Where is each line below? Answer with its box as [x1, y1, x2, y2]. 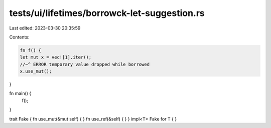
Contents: [9, 34, 30, 40]
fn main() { [9, 90, 32, 96]
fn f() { [20, 47, 42, 53]
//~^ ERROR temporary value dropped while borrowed [20, 61, 150, 67]
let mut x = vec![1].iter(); [20, 54, 92, 60]
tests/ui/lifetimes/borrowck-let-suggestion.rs [9, 7, 205, 18]
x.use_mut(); [20, 68, 52, 74]
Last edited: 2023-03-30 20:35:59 [9, 25, 81, 31]
